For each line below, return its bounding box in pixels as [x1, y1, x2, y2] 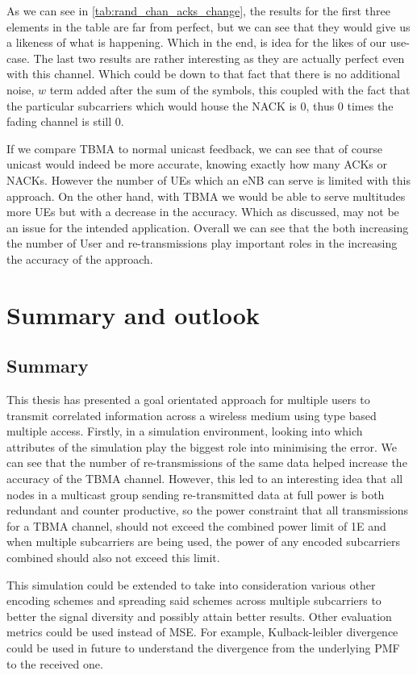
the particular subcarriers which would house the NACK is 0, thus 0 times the [6, 97, 394, 114]
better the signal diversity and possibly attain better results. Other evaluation [6, 607, 392, 624]
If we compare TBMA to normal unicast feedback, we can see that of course [6, 140, 382, 156]
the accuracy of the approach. [6, 250, 153, 267]
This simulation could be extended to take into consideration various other [6, 576, 376, 593]
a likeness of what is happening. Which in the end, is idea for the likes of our [6, 34, 387, 51]
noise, [6, 81, 35, 98]
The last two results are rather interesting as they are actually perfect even [33, 49, 405, 66]
